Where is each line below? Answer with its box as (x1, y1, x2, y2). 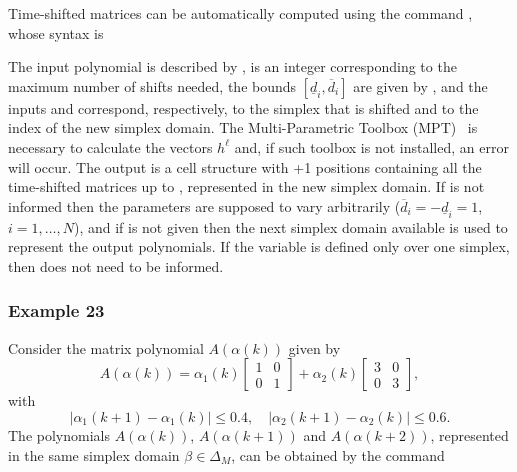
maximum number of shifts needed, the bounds (8, 75, 297, 96)
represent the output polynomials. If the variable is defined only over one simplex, (8, 236, 510, 257)
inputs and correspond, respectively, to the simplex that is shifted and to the (8, 97, 479, 118)
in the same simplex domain (8, 444, 180, 465)
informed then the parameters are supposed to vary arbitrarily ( (8, 195, 401, 216)
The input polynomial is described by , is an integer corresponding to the (8, 56, 457, 77)
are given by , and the (353, 75, 488, 96)
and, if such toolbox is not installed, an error (234, 136, 509, 157)
